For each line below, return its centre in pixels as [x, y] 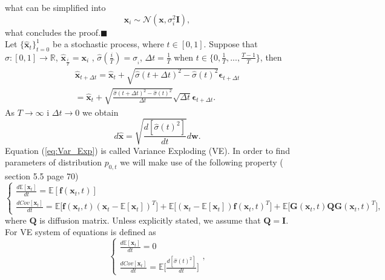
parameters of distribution [54, 162]
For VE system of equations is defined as [81, 232]
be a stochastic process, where [108, 44]
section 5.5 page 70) [42, 176]
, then [271, 57]
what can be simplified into [55, 7]
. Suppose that [231, 44]
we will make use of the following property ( [202, 162]
